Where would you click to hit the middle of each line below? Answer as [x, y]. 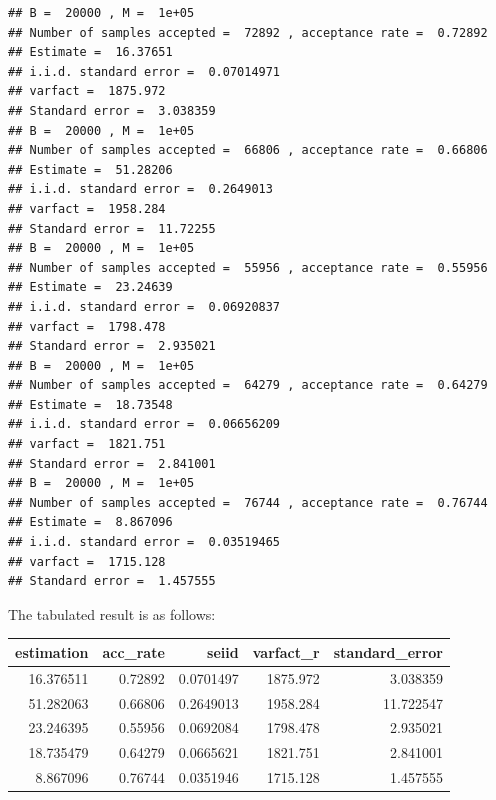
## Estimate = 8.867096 [90, 522]
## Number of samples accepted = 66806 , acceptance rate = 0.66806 [248, 150]
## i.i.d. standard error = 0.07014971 [144, 71]
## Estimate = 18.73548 [90, 404]
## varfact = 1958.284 [87, 208]
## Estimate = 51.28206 [90, 169]
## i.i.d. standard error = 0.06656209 [144, 424]
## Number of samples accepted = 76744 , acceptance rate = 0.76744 [248, 502]
